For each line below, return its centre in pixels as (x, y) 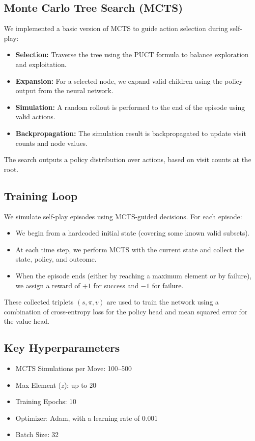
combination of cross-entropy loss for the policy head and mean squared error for (126, 311)
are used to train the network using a (163, 302)
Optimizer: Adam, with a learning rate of (78, 418)
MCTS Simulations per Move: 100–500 (73, 368)
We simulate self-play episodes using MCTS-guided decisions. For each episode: (123, 216)
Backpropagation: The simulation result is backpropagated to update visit (131, 133)
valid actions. (35, 117)
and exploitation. (41, 64)
